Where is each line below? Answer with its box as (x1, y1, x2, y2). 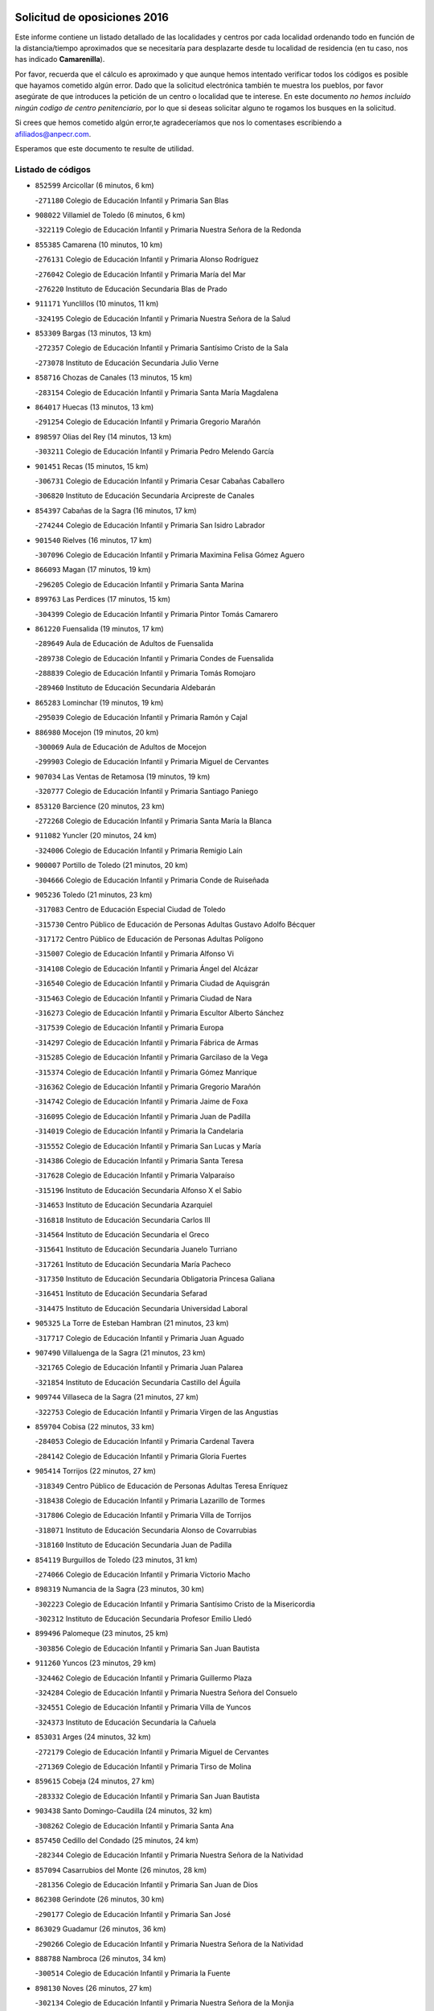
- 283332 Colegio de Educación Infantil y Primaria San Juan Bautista (35, 1791, 260, 1801)
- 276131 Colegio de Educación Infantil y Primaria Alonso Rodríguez (35, 254, 259, 265)
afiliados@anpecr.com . (14, 129, 92, 138)
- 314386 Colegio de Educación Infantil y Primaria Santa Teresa (35, 1155, 244, 1166)
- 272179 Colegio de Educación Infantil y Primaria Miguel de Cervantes (35, 1746, 269, 1757)
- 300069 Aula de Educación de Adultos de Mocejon (35, 742, 207, 752)
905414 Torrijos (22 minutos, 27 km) (35, 1466, 157, 1476)
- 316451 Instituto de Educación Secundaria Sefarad (35, 1289, 208, 1298)
